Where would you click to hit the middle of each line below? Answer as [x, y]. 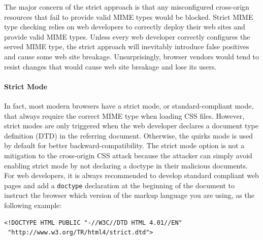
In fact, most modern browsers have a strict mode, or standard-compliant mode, [129, 105]
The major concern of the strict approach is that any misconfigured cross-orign [127, 7]
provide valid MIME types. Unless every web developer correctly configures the [127, 36]
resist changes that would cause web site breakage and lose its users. [110, 66]
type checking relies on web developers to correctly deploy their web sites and [125, 27]
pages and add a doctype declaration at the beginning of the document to [119, 185]
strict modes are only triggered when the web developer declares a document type [131, 126]
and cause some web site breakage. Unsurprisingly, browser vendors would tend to [132, 56]
